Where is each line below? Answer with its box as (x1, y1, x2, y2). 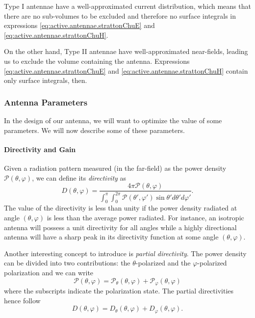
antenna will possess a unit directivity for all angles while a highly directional (4, 222, 237, 232)
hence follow (4, 295, 41, 305)
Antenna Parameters (4, 96, 88, 108)
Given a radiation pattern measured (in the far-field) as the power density (4, 162, 227, 173)
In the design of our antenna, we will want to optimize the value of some (4, 115, 222, 125)
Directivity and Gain (4, 144, 76, 154)
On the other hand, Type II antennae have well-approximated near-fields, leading (4, 46, 248, 56)
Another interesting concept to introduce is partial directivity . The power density (4, 248, 247, 258)
